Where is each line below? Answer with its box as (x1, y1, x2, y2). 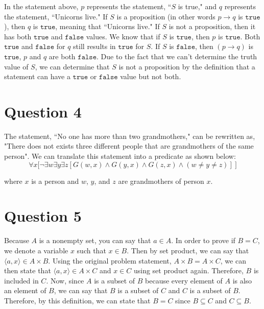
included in (4, 275, 39, 286)
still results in (73, 41, 116, 52)
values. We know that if (86, 31, 160, 41)
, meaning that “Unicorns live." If (55, 21, 160, 32)
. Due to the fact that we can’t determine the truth (97, 51, 257, 61)
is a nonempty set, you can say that (39, 235, 151, 246)
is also (232, 275, 252, 286)
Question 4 (4, 101, 82, 122)
